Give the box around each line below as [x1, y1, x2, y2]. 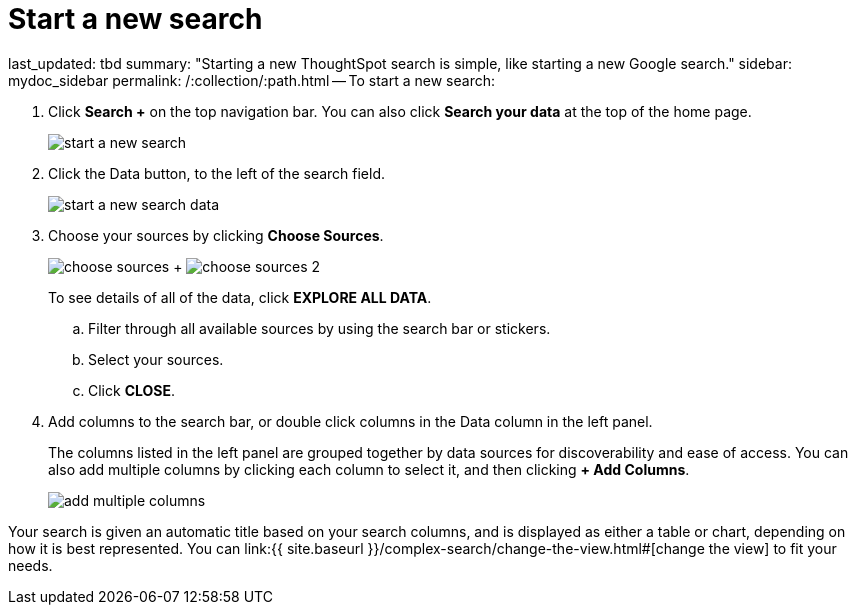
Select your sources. [88, 350, 224, 368]
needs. [8, 556, 53, 574]
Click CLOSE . [88, 381, 176, 399]
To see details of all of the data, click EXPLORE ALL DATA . [48, 288, 432, 306]
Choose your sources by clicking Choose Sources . [48, 226, 384, 244]
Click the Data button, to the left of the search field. [48, 164, 386, 182]
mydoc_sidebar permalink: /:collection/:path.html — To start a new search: [8, 71, 495, 89]
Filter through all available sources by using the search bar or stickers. [88, 319, 551, 337]
